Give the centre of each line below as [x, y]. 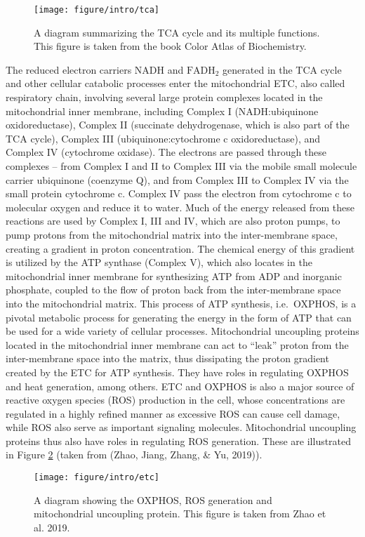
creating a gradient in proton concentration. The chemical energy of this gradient [180, 248]
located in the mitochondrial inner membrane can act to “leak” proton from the [177, 344]
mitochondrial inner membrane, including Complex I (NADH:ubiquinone [162, 111]
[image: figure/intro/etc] [97, 478]
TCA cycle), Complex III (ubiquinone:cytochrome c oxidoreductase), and [163, 138]
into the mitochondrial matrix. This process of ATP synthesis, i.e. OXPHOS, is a [181, 303]
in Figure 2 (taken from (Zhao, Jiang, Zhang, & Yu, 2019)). [134, 455]
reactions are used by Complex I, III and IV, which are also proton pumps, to [173, 221]
